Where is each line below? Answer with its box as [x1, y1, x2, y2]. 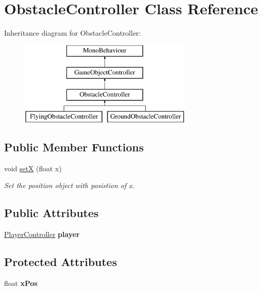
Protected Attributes [4, 254, 117, 270]
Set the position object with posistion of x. [4, 180, 135, 191]
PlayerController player [4, 229, 80, 240]
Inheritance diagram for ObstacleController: [4, 28, 141, 38]
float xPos [4, 277, 38, 288]
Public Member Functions [4, 139, 144, 154]
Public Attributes [4, 205, 99, 221]
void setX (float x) [4, 163, 62, 173]
